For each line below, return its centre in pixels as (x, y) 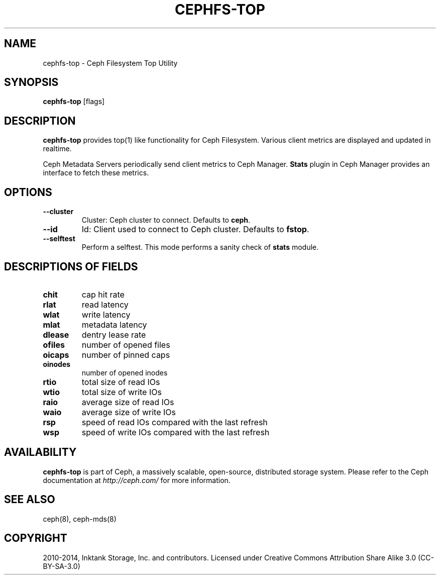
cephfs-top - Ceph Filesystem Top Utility (110, 63)
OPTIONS (28, 192)
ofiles (54, 345)
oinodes (57, 364)
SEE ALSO (30, 500)
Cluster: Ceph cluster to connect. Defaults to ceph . (166, 220)
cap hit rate (103, 294)
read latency (105, 304)
